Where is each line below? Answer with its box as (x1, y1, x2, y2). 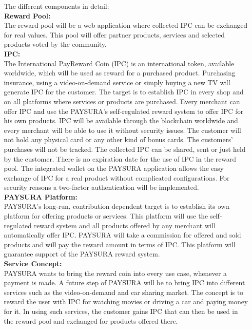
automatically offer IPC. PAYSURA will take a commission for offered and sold (4, 230, 241, 240)
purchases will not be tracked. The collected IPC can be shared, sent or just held (4, 144, 246, 154)
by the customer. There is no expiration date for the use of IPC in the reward (4, 153, 236, 164)
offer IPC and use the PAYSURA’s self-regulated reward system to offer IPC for (4, 106, 244, 116)
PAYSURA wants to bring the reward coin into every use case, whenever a (4, 268, 227, 278)
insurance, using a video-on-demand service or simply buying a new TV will (4, 77, 231, 87)
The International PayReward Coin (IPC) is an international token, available (4, 58, 234, 68)
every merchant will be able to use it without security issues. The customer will (4, 125, 241, 135)
